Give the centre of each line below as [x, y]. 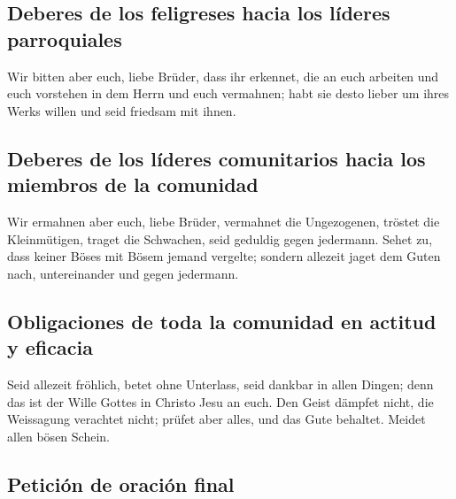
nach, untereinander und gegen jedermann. [123, 273]
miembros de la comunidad [133, 184]
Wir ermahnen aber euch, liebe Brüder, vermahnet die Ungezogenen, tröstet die [224, 221]
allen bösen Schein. [58, 436]
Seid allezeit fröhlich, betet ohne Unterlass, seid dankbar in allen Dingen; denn [220, 384]
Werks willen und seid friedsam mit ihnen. [122, 110]
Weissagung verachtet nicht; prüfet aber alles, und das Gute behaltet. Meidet [216, 419]
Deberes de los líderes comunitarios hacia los [216, 158]
